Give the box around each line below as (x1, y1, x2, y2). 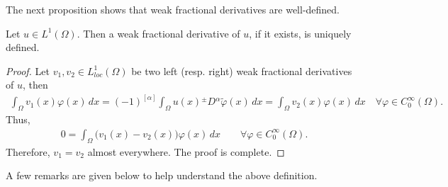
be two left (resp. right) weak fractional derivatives (131, 63, 352, 78)
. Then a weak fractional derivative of (77, 25, 240, 40)
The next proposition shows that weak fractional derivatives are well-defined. (6, 2, 340, 16)
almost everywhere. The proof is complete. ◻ (87, 144, 285, 159)
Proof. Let (6, 63, 50, 78)
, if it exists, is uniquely (249, 25, 352, 40)
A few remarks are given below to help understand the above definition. (6, 168, 318, 183)
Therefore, (6, 144, 50, 159)
